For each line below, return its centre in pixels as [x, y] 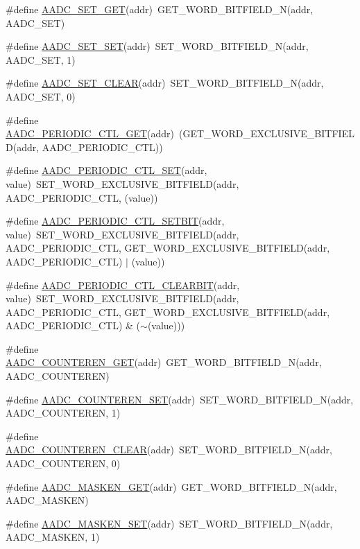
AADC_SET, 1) [41, 59]
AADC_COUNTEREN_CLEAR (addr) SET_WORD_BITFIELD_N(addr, [169, 450]
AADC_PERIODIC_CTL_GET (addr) [90, 133]
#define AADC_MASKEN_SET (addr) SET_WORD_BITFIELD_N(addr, [169, 523]
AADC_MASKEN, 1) [53, 537]
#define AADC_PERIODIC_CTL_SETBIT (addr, [115, 221]
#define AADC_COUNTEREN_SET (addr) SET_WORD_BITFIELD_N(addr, [180, 399]
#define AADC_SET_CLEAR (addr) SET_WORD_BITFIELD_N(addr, [165, 83]
